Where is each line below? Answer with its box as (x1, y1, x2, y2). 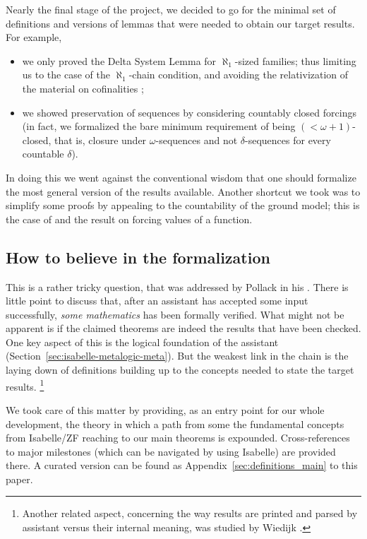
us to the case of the (22, 67, 110, 82)
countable (22, 146, 64, 161)
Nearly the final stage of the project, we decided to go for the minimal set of (6, 2, 336, 16)
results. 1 (6, 377, 44, 393)
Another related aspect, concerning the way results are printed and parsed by (22, 506, 358, 521)
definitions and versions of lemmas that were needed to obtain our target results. (6, 16, 355, 30)
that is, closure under (54, 132, 147, 147)
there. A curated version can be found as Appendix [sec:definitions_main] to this (6, 458, 358, 473)
